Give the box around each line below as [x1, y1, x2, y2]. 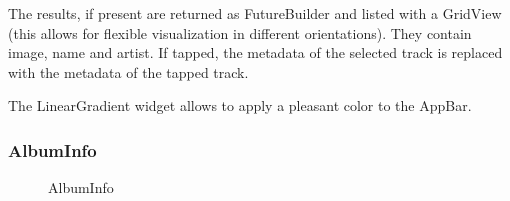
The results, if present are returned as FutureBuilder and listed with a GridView [8, 3, 502, 23]
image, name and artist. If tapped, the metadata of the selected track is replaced [8, 42, 503, 63]
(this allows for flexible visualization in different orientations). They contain [8, 22, 472, 43]
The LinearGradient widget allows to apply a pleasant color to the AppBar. [8, 95, 472, 116]
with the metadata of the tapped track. [8, 61, 249, 82]
